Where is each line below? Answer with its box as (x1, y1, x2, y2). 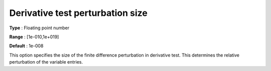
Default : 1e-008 (9, 43, 44, 49)
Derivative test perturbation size (9, 7, 148, 18)
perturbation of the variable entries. (9, 59, 83, 65)
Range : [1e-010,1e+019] (9, 34, 59, 40)
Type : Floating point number (9, 25, 70, 31)
